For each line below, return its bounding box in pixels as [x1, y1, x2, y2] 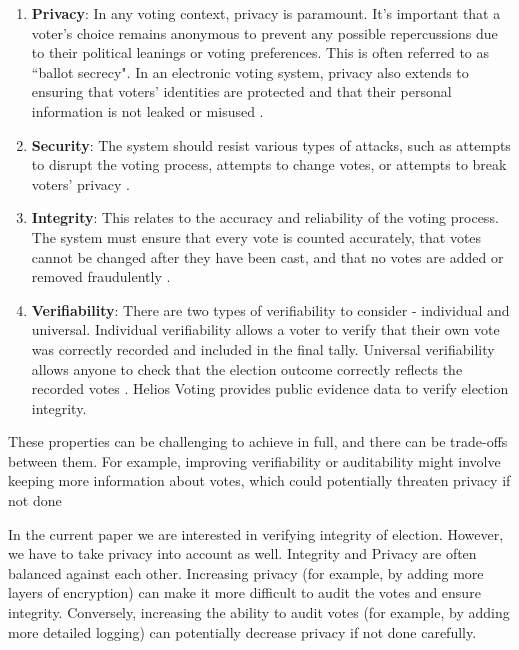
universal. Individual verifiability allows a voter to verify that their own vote [31, 319, 500, 340]
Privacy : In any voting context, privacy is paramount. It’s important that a [31, 3, 501, 23]
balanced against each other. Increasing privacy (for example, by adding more [8, 562, 484, 583]
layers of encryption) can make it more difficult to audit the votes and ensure [8, 582, 481, 603]
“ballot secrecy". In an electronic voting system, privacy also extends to [31, 61, 469, 82]
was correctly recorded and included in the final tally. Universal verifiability [31, 338, 495, 359]
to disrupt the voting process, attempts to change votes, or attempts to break [31, 154, 507, 175]
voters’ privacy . [31, 173, 130, 194]
